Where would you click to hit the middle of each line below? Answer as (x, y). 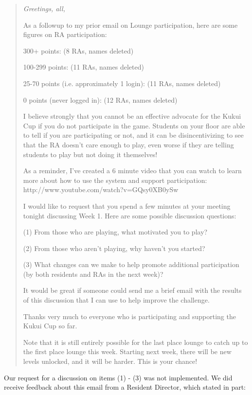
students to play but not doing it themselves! (90, 154)
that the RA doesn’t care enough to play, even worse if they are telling (128, 144)
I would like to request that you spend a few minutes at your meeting (127, 206)
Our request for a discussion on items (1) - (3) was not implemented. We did (118, 377)
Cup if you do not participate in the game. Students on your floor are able (134, 125)
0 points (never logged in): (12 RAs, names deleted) (100, 99)
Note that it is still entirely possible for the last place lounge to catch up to (135, 342)
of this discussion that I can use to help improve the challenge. (116, 300)
